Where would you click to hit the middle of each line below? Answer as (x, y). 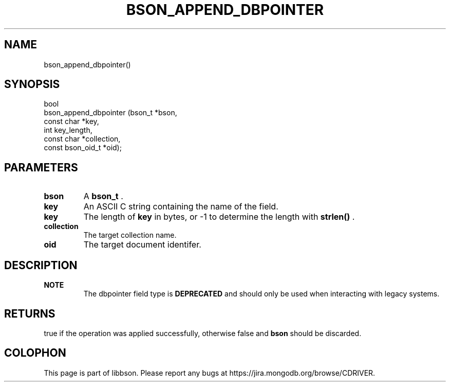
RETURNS (30, 313)
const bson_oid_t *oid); (83, 148)
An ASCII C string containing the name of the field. (181, 207)
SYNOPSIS (32, 84)
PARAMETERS (41, 167)
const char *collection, (82, 139)
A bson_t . (103, 196)
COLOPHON (35, 353)
